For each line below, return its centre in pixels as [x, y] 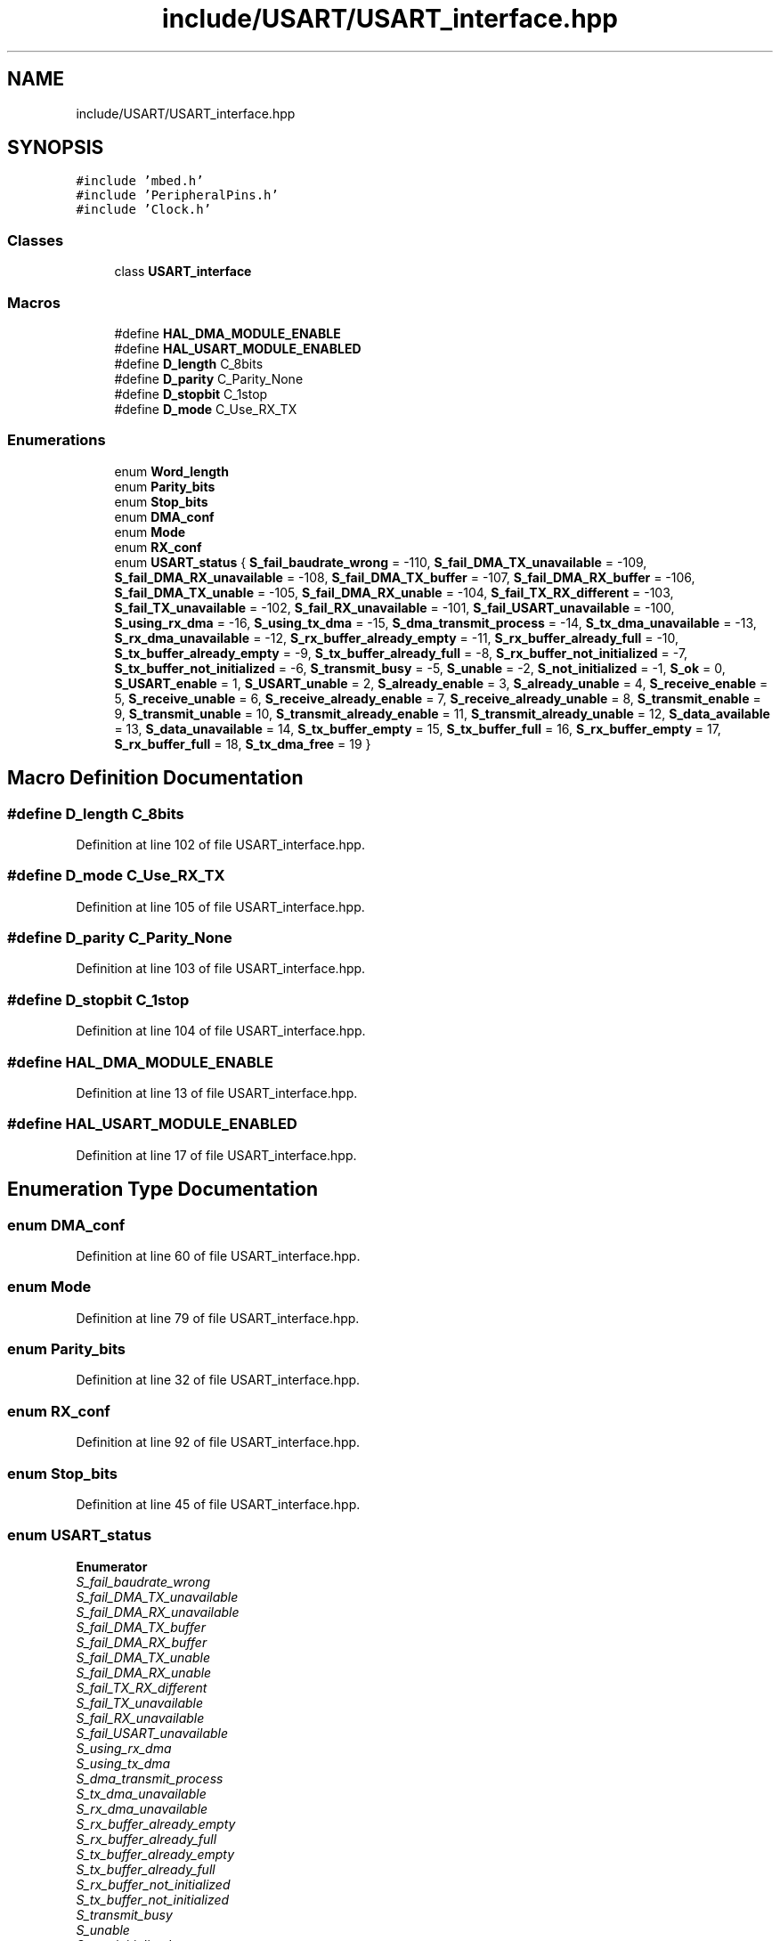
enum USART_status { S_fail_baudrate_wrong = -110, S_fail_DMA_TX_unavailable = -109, [381, 562]
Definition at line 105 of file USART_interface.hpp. [220, 906]
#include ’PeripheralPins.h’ [177, 195]
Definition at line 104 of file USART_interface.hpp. [221, 1031]
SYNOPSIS [56, 148]
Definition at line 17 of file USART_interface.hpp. [216, 1155]
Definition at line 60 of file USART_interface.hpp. [218, 1255]
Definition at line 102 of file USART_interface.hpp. [220, 844]
